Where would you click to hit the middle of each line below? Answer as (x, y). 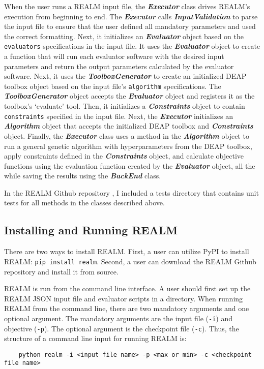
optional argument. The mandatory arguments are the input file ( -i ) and (118, 318)
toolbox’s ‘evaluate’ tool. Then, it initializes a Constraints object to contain (125, 106)
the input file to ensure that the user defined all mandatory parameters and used (130, 26)
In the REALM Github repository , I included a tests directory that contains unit (131, 192)
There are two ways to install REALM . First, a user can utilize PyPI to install (127, 251)
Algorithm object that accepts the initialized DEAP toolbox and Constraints (129, 126)
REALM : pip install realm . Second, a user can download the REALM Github (130, 261)
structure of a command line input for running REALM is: (95, 338)
